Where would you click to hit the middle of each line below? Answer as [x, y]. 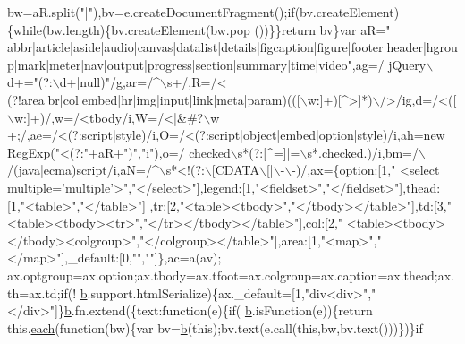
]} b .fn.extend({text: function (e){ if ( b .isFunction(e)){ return [214, 310]
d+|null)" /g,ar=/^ [110, 82]
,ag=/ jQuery [389, 64]
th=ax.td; [34, 292]
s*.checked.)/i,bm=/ [363, 152]
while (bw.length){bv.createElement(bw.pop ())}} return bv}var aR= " [202, 29]
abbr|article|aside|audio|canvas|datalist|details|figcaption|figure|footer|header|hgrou [232, 47]
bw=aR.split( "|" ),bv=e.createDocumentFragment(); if [151, 12]
